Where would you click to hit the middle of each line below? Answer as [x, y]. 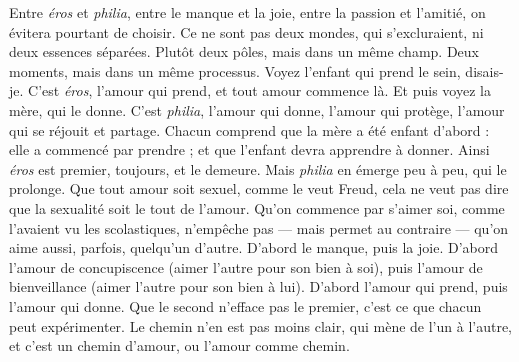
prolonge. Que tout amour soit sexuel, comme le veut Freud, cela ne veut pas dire [259, 188]
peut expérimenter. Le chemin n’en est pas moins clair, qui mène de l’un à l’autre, [261, 325]
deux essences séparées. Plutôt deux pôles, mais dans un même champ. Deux [244, 51]
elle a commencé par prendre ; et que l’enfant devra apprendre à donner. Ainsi [249, 149]
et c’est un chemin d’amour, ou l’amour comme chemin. [179, 345]
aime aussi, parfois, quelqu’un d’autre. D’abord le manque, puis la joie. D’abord [253, 247]
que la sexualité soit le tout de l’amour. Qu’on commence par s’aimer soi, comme [257, 207]
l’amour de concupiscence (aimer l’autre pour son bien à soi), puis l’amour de [246, 266]
